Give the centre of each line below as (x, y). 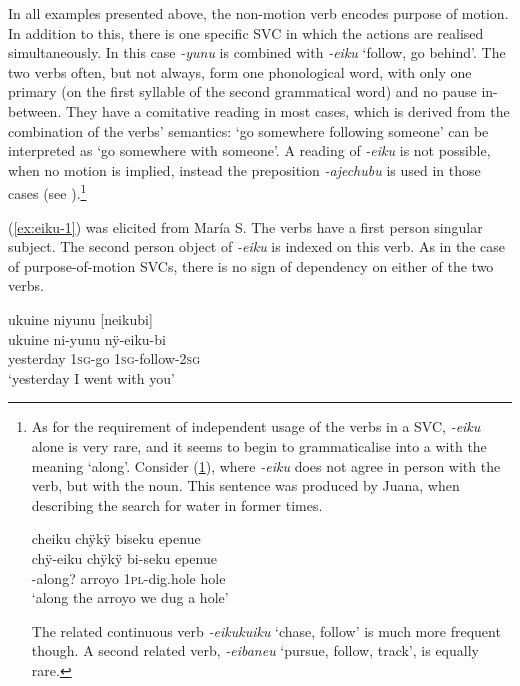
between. (35, 110)
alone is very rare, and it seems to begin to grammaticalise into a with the (259, 445)
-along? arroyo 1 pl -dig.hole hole (128, 577)
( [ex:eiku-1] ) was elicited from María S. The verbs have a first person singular (245, 226)
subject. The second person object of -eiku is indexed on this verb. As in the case (256, 246)
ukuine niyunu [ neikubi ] (80, 318)
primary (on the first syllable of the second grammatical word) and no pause (242, 91)
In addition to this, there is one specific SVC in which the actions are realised (246, 32)
